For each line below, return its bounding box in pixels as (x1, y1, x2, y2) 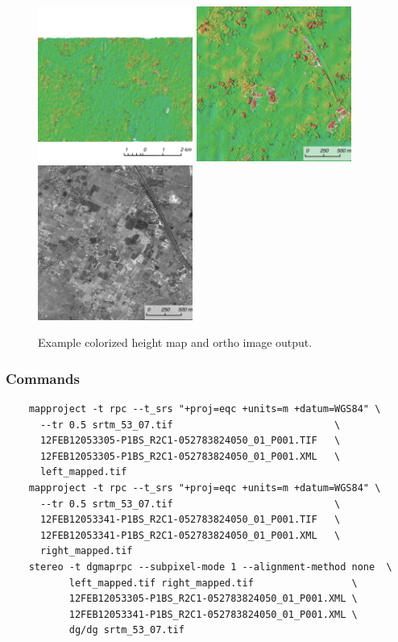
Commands (6, 368, 80, 388)
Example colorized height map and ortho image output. (38, 334, 313, 351)
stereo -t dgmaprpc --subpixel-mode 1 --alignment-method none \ (28, 561, 392, 573)
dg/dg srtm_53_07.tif (68, 624, 184, 636)
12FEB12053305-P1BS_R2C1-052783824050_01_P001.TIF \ (39, 435, 341, 447)
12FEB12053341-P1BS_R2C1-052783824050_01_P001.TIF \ (39, 514, 341, 526)
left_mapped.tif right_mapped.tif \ (68, 577, 358, 589)
